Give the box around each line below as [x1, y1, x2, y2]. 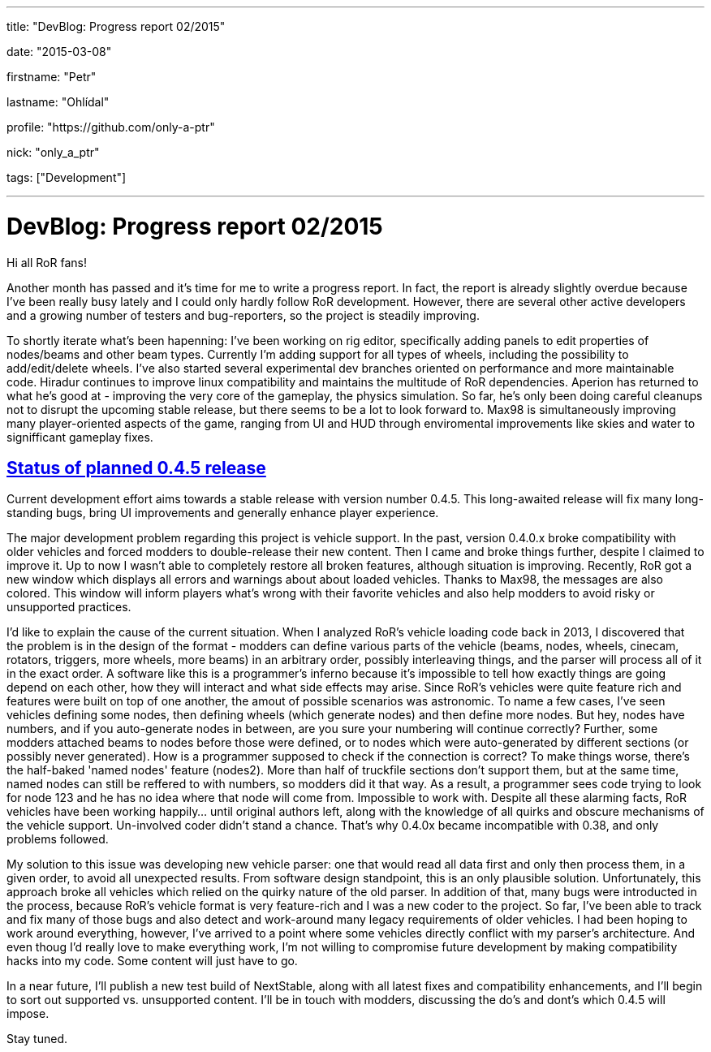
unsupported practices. [6, 600, 131, 614]
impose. [6, 1007, 50, 1021]
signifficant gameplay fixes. [6, 429, 153, 444]
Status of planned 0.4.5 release [6, 457, 266, 478]
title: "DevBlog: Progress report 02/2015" [6, 19, 226, 33]
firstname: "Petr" [6, 70, 97, 84]
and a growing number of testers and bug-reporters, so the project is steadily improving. [6, 308, 480, 322]
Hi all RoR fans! [6, 255, 87, 269]
